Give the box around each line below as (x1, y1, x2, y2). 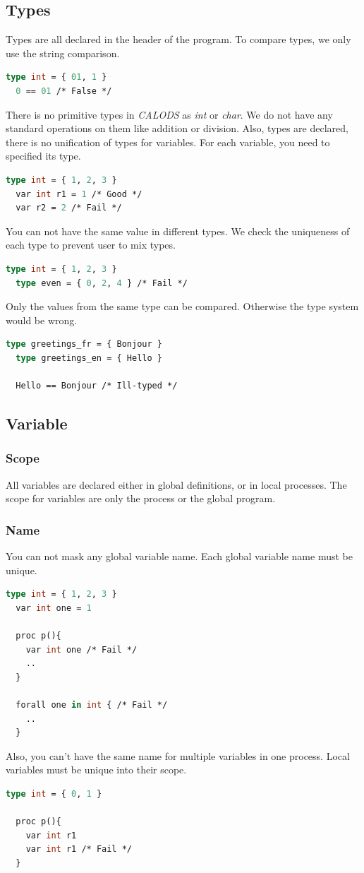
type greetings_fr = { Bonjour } (6, 339, 162, 350)
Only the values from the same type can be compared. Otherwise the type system (6, 299, 359, 314)
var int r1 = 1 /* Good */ (16, 189, 142, 199)
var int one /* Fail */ (25, 644, 138, 655)
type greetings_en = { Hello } (16, 352, 162, 363)
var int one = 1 (16, 602, 92, 613)
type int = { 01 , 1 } (6, 72, 107, 83)
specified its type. (6, 148, 81, 163)
